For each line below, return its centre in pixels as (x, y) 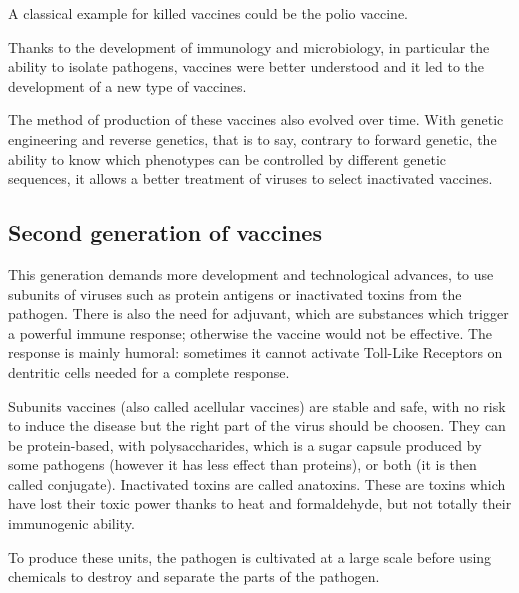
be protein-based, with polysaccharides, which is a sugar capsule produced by (245, 444)
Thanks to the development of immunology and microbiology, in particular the (249, 46)
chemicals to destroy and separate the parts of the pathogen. (194, 576)
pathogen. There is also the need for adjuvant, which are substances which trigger (258, 313)
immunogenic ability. (71, 523)
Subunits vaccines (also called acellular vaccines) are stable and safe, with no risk (257, 405)
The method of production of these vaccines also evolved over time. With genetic (256, 119)
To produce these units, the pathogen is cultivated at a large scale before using (250, 556)
